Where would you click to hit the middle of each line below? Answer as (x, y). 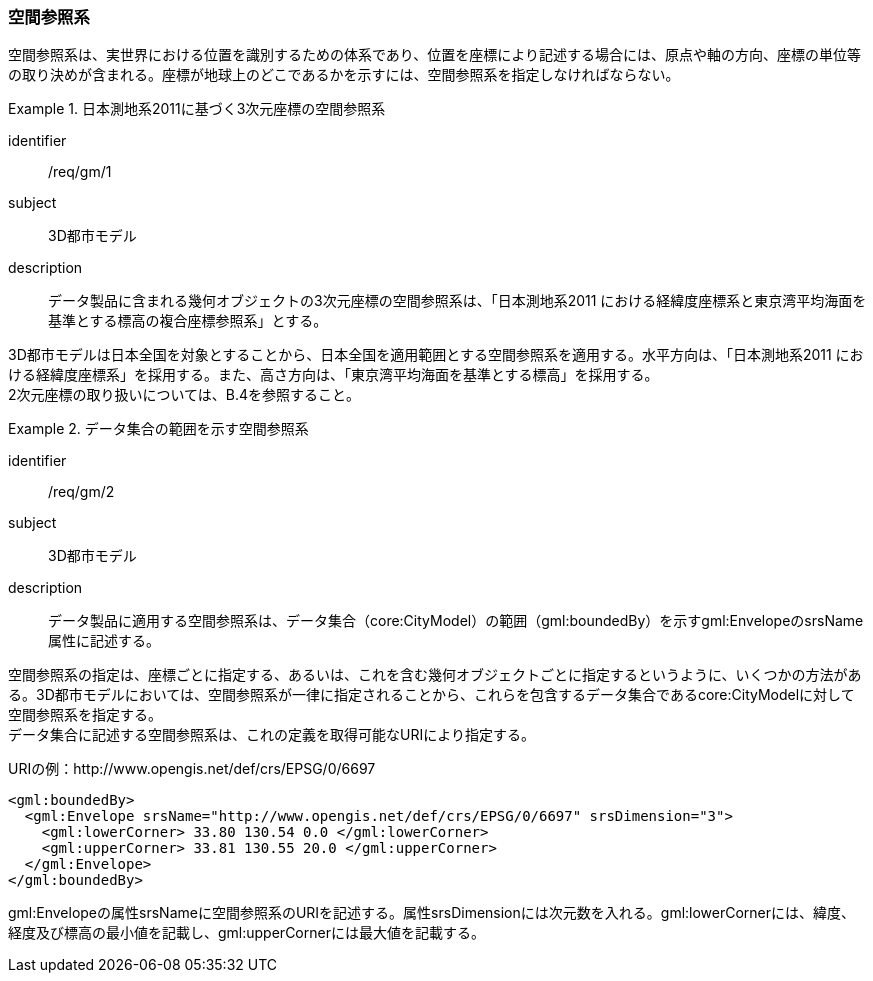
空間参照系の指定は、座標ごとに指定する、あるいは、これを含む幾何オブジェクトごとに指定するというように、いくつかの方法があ (435, 675)
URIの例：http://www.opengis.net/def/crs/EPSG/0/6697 (192, 769)
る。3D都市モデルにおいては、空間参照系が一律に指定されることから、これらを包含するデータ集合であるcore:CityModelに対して (431, 695)
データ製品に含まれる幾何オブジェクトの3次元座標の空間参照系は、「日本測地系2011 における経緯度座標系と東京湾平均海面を (457, 301)
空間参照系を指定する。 (85, 715)
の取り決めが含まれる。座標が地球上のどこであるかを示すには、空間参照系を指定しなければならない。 (344, 75)
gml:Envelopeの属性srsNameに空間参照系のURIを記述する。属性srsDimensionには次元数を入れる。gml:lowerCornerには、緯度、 (432, 913)
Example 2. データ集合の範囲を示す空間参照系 (158, 429)
